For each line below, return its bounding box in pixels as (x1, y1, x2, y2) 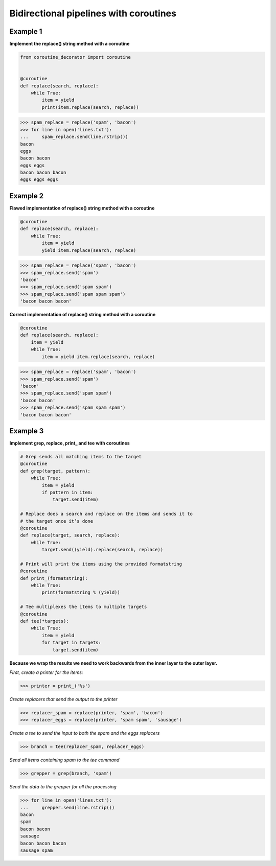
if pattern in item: (41, 489, 94, 495)
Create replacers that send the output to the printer (9, 696, 118, 702)
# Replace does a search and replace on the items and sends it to (20, 511, 193, 517)
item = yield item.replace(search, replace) (41, 354, 155, 360)
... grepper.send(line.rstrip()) (20, 805, 115, 810)
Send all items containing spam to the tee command (9, 757, 120, 763)
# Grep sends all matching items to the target (20, 454, 142, 459)
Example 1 (9, 27, 42, 36)
